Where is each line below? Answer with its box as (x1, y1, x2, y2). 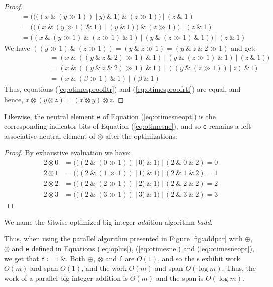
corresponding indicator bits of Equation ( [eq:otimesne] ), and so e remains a (4, 121, 239, 131)
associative (4, 130, 37, 141)
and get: (231, 42, 256, 53)
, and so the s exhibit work (158, 253, 240, 263)
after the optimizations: (105, 130, 177, 141)
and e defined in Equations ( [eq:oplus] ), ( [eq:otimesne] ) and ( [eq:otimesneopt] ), (12, 243, 254, 253)
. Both (66, 253, 85, 263)
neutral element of (39, 130, 96, 141)
